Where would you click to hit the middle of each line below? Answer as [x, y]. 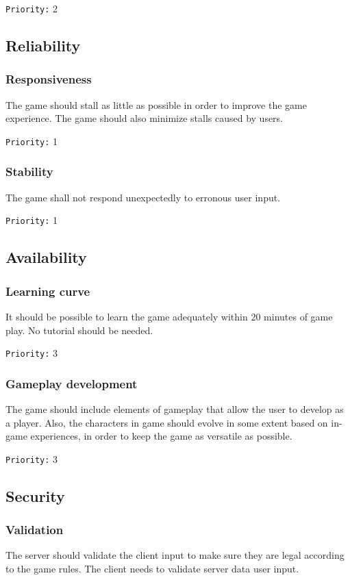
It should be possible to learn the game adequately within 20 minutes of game [169, 316]
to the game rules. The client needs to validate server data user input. [152, 569]
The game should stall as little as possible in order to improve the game [156, 104]
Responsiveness [49, 79]
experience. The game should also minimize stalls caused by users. [145, 118]
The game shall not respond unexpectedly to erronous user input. [143, 197]
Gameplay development [72, 383]
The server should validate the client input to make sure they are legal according [175, 555]
